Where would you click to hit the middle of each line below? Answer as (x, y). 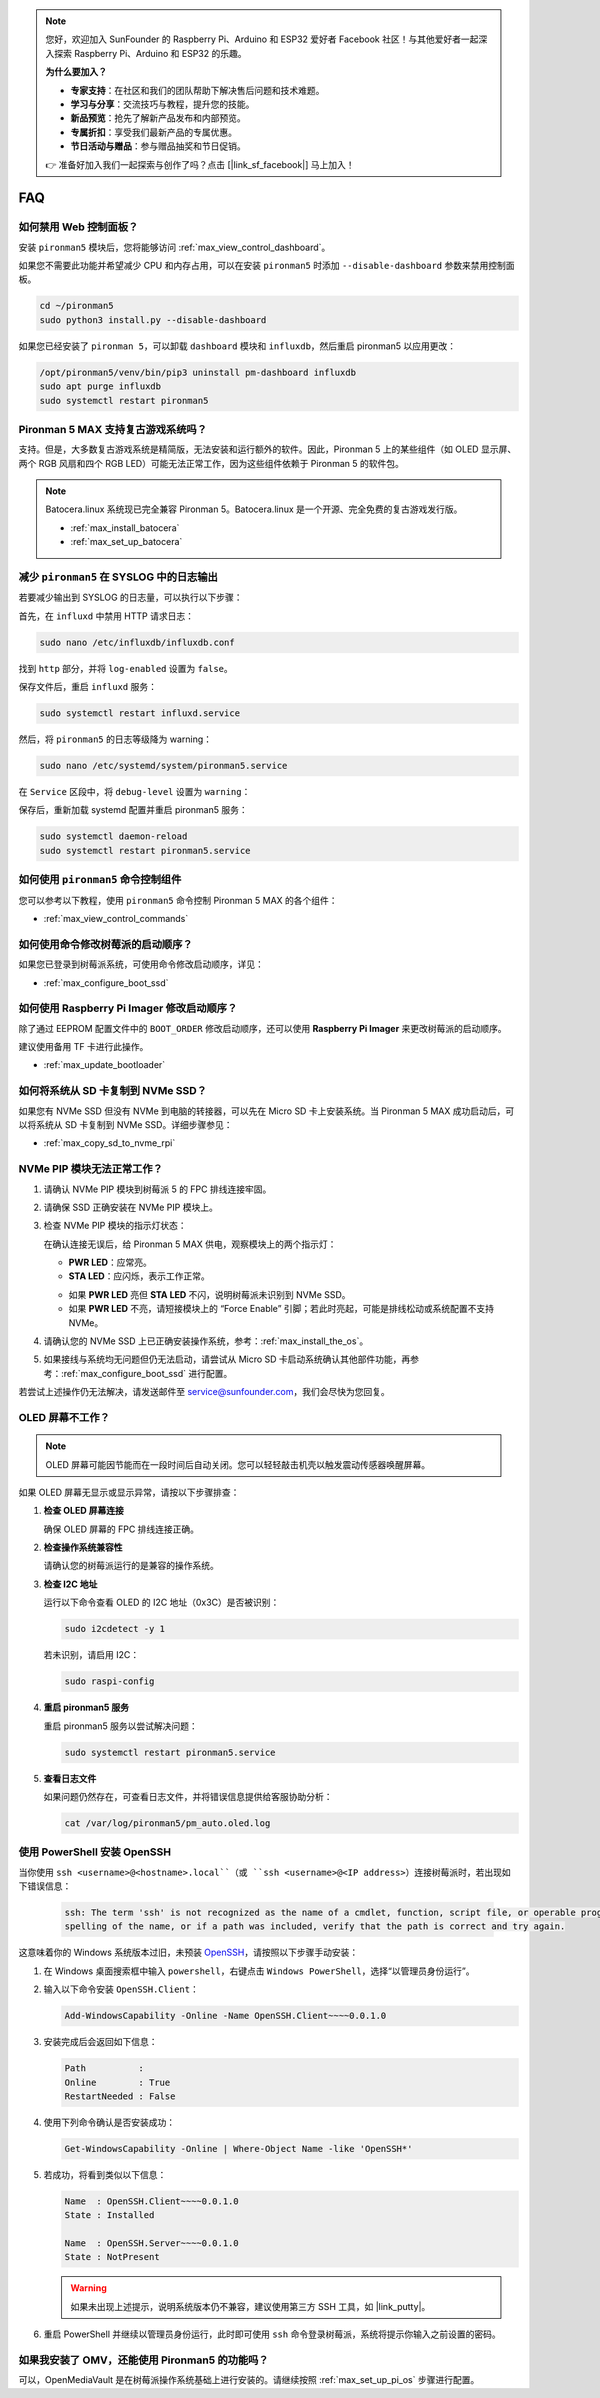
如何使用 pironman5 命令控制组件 (100, 880)
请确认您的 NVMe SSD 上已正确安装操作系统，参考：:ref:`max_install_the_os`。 (206, 1341)
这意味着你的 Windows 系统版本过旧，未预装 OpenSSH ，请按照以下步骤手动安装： (188, 1952)
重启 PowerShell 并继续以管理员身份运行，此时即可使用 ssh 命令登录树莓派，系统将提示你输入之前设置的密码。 (272, 2334)
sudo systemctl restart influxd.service (139, 713)
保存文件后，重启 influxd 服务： (87, 687)
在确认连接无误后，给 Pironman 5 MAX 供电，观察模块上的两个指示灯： (190, 1244)
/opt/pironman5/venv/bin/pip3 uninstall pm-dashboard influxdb (198, 372)
